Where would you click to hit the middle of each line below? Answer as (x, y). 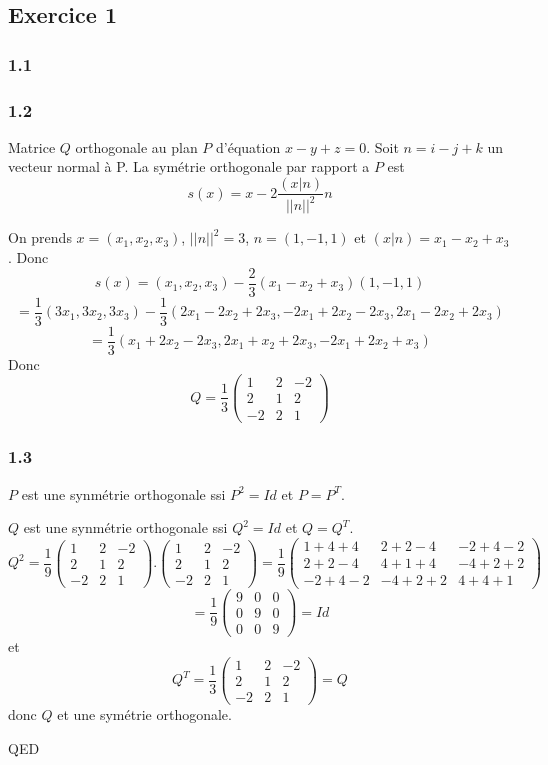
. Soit (382, 146)
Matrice (32, 146)
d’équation (248, 146)
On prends (40, 237)
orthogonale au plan (136, 146)
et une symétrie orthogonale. (144, 714)
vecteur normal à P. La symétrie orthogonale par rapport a (189, 166)
